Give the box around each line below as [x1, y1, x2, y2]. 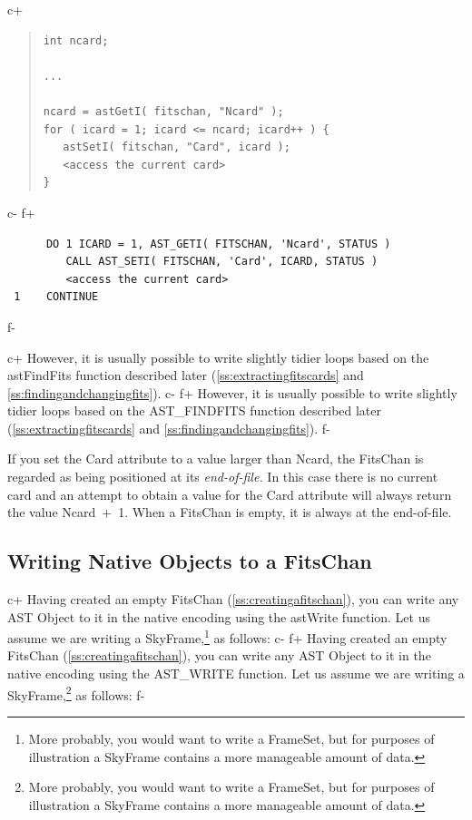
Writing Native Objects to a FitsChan [7, 547, 372, 575]
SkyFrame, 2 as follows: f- [7, 682, 145, 704]
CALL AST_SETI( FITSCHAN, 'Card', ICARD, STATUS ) [65, 255, 379, 268]
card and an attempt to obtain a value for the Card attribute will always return [7, 484, 452, 503]
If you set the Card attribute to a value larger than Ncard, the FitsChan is [7, 449, 424, 468]
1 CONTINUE [14, 290, 99, 304]
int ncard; [43, 34, 109, 47]
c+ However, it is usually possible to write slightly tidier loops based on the [7, 347, 429, 366]
